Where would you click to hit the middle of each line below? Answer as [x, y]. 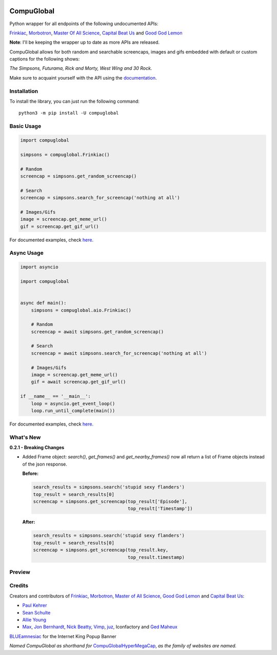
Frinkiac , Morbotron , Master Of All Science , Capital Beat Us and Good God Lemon [96, 33]
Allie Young [34, 620]
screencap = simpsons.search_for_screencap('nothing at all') [100, 198]
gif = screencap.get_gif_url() [60, 226]
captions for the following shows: [45, 59]
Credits [19, 586]
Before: [30, 474]
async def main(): [43, 303]
